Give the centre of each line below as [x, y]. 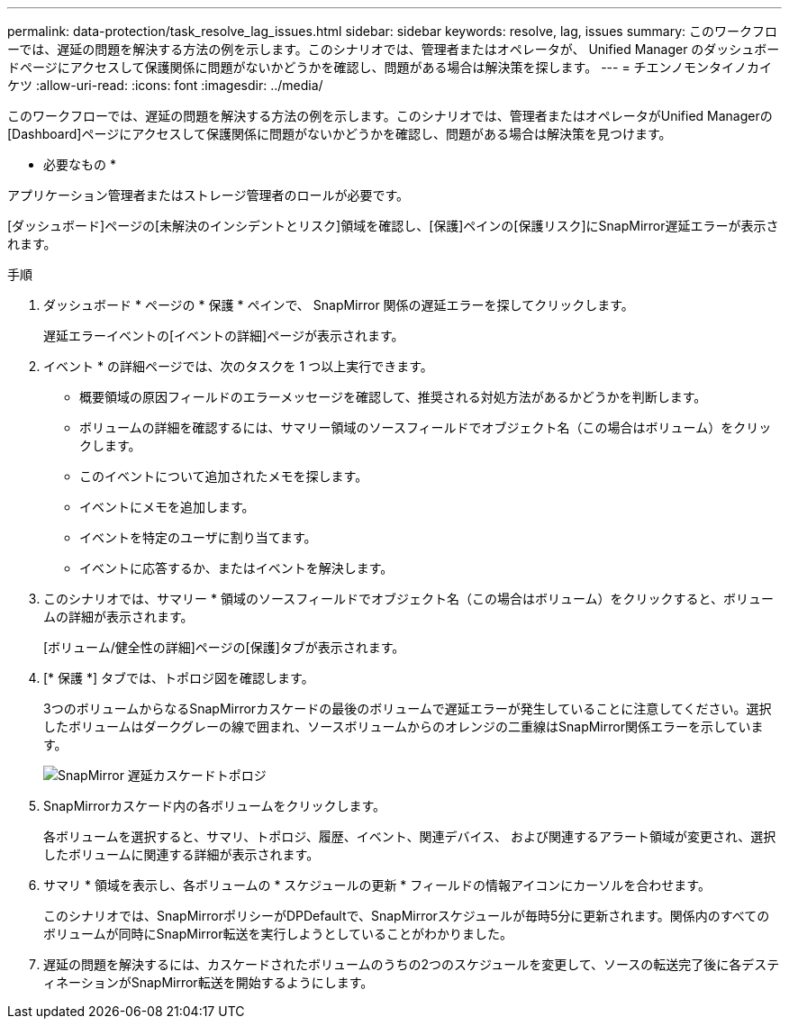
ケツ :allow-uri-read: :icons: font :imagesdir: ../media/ [165, 85]
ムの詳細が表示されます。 [118, 617]
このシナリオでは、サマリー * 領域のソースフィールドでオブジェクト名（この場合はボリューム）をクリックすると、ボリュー [408, 599]
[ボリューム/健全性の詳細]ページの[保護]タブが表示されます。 [224, 647]
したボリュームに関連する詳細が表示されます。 [181, 854]
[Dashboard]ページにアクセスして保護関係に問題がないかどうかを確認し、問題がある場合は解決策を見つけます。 [340, 134]
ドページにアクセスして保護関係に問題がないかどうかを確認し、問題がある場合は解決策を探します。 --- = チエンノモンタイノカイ [390, 67]
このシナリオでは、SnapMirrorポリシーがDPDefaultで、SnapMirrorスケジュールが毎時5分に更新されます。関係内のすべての [407, 916]
